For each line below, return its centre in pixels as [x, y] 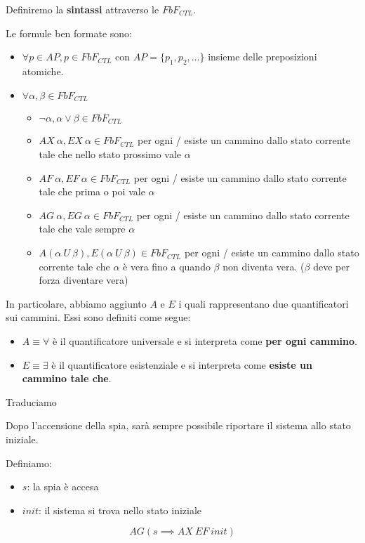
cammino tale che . [67, 378]
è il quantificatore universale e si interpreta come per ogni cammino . [205, 341]
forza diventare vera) [84, 280]
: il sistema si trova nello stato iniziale [120, 510]
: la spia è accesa [63, 486]
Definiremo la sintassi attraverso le [82, 9]
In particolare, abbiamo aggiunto [76, 303]
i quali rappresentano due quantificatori [264, 303]
